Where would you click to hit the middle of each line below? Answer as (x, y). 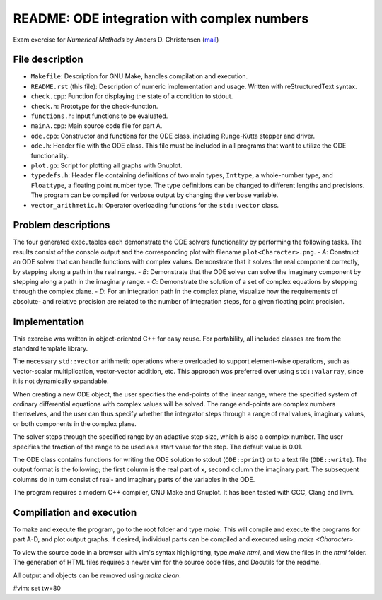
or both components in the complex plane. (75, 423)
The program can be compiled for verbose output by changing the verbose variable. (155, 195)
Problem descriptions (62, 225)
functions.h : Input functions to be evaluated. (99, 116)
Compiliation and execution (75, 512)
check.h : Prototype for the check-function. (94, 106)
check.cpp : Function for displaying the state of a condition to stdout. (132, 96)
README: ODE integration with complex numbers (161, 18)
